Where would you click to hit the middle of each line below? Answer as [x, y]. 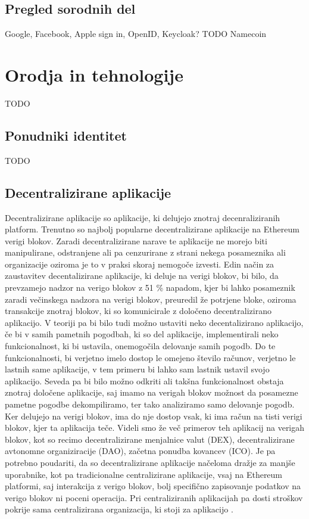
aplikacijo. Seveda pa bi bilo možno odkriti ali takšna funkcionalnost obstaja [144, 380]
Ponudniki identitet [66, 135]
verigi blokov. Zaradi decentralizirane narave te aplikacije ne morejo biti [136, 240]
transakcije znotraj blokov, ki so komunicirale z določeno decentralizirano [138, 311]
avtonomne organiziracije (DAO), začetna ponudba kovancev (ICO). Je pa [140, 451]
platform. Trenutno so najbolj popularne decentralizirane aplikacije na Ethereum [152, 229]
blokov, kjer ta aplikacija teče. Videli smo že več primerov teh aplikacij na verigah [155, 428]
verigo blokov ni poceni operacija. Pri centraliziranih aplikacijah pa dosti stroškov [154, 497]
